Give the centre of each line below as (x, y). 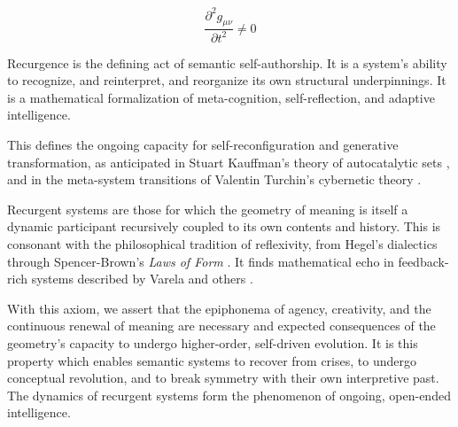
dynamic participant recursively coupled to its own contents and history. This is (224, 226)
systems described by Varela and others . (142, 279)
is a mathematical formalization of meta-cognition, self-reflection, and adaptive (221, 97)
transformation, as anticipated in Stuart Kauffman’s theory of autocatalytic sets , (229, 162)
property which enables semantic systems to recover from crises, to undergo (212, 360)
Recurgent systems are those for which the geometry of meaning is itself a (208, 209)
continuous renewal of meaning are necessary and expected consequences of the (221, 326)
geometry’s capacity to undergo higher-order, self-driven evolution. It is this (213, 342)
